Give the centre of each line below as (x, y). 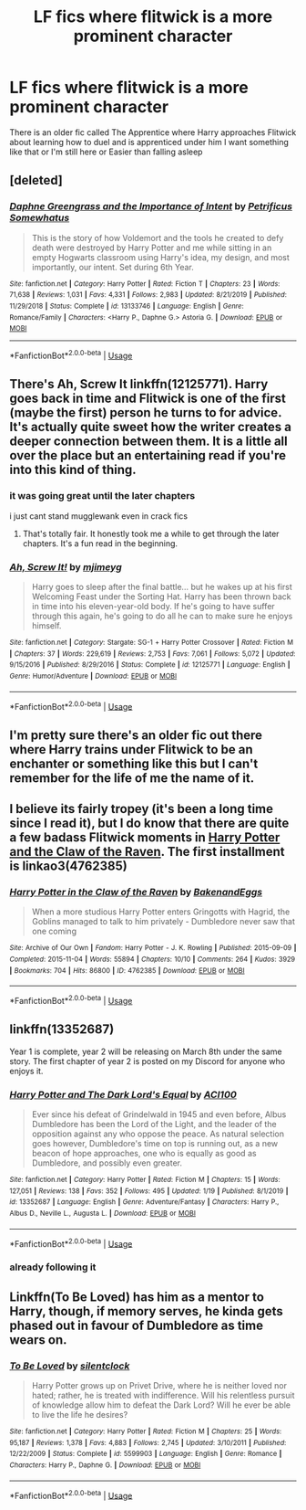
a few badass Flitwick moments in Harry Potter (145, 837)
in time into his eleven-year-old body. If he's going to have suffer (153, 606)
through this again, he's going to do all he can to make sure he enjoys (162, 616)
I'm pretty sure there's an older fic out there (136, 735)
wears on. (38, 1340)
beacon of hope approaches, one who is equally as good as (144, 1153)
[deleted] (36, 180)
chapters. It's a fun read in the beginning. (100, 543)
